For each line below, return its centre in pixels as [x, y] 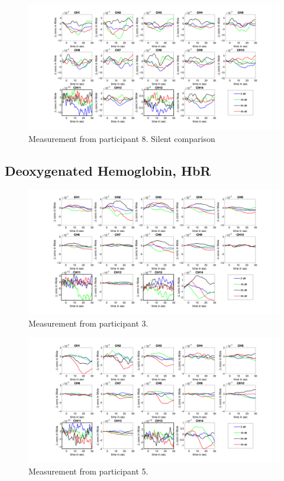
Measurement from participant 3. [88, 323]
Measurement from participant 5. [88, 471]
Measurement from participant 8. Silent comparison [122, 138]
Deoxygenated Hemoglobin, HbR [108, 170]
